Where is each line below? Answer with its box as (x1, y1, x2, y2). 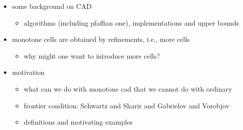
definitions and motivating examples (24, 117, 133, 127)
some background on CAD (12, 1, 92, 11)
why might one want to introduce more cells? (24, 50, 160, 61)
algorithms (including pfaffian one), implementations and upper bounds (24, 17, 240, 28)
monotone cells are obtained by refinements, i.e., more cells (12, 34, 190, 44)
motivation (12, 67, 45, 77)
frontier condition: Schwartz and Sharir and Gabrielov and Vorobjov (24, 100, 230, 110)
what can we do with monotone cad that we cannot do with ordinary (24, 83, 232, 94)
